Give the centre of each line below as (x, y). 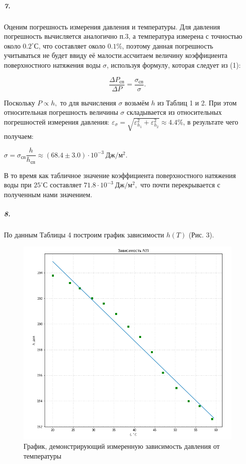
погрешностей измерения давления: (57, 121)
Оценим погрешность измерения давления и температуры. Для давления (112, 26)
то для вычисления (88, 102)
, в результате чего (211, 121)
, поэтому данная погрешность (168, 45)
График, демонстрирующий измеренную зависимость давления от (122, 446)
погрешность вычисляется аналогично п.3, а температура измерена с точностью (123, 36)
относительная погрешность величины (61, 112)
